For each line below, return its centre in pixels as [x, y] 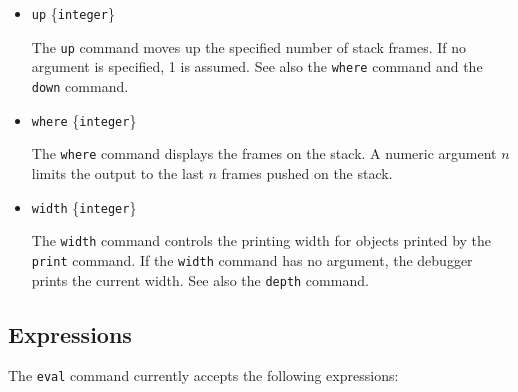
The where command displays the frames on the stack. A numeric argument [264, 153]
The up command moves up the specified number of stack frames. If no [249, 46]
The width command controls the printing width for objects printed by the [261, 240]
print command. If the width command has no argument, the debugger [252, 259]
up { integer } [73, 13]
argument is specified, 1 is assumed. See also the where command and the [257, 66]
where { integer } [84, 119]
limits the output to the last [117, 172]
